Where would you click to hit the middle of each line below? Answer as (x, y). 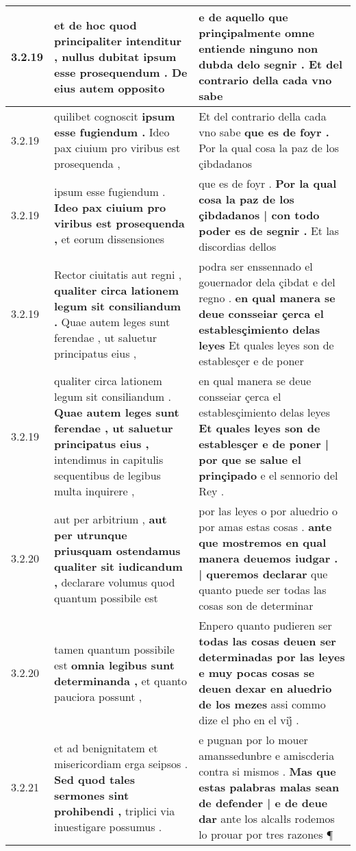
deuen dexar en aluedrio (265, 688)
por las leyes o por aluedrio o (268, 511)
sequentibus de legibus (107, 475)
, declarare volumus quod (115, 582)
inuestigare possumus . (108, 826)
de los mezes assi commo (262, 704)
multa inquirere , (94, 491)
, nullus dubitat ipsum (115, 56)
